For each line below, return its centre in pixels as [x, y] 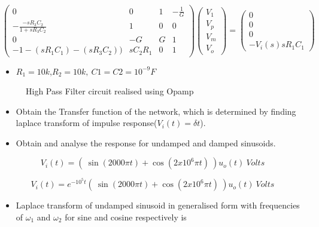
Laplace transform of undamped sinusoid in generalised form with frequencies [158, 205]
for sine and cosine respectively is [126, 217]
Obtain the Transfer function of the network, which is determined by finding [156, 111]
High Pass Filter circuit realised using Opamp [110, 91]
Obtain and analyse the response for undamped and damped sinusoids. [146, 142]
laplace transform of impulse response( [86, 123]
